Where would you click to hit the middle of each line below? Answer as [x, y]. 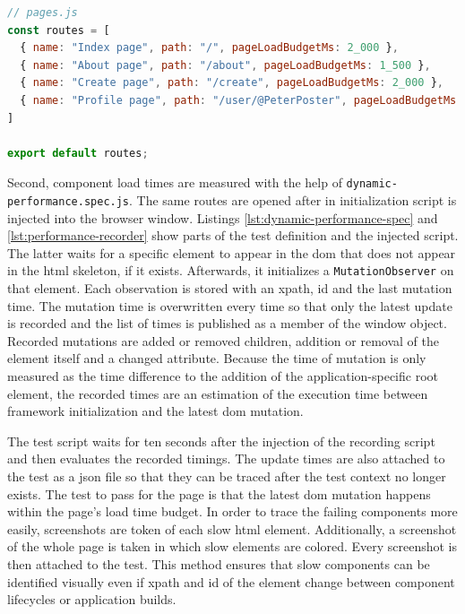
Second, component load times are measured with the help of [175, 182]
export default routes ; [78, 153]
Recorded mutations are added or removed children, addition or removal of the [223, 340]
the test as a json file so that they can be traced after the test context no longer [227, 476]
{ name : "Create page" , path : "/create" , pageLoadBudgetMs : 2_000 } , [232, 83]
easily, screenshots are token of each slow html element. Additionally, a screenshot [232, 528]
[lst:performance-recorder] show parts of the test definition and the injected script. [233, 235]
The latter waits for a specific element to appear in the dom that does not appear [232, 252]
